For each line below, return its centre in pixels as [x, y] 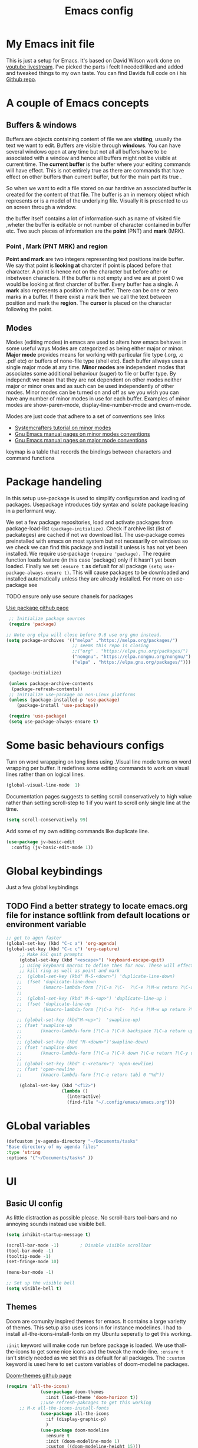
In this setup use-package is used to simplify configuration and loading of [96, 498]
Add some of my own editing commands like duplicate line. [78, 831]
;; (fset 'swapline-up [44, 1026]
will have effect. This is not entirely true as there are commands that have [95, 170]
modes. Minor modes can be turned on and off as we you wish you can [93, 392]
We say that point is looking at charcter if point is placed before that [89, 265]
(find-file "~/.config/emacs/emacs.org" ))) [121, 1102]
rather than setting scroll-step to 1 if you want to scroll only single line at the [98, 803]
